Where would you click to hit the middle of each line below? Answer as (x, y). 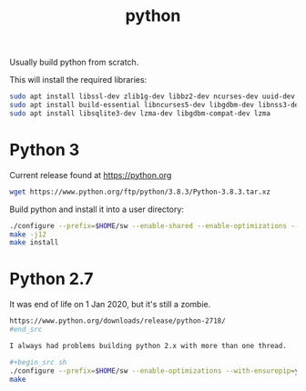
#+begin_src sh (38, 362)
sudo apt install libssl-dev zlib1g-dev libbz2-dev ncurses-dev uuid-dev (153, 96)
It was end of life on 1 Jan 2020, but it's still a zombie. (110, 305)
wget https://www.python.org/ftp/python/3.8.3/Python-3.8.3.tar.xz (140, 192)
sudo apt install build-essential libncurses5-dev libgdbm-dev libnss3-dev (156, 105)
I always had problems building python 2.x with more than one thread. (148, 346)
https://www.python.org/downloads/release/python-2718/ (117, 321)
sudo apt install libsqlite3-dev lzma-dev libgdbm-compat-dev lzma (140, 113)
